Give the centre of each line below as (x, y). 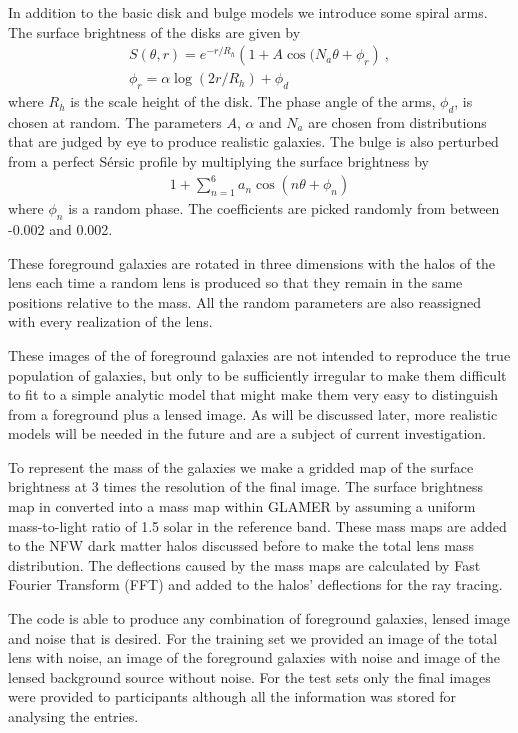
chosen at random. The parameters (115, 121)
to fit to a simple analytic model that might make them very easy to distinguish (253, 394)
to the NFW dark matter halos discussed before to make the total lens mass (241, 545)
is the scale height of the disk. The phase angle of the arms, (253, 101)
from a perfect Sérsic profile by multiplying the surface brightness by (218, 161)
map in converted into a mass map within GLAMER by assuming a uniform (242, 506)
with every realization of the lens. (110, 321)
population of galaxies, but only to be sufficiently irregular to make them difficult (257, 374)
